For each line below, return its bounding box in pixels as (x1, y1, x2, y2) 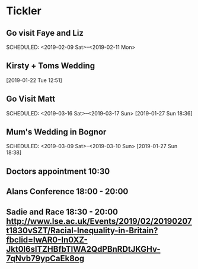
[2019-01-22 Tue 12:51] (6, 76, 62, 84)
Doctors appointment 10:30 (6, 166, 110, 176)
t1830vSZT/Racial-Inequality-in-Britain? (6, 225, 158, 236)
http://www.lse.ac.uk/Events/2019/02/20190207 (6, 216, 192, 226)
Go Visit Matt (6, 94, 56, 104)
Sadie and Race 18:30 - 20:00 (6, 207, 119, 217)
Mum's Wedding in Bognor (6, 127, 107, 137)
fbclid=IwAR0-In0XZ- (6, 234, 88, 245)
